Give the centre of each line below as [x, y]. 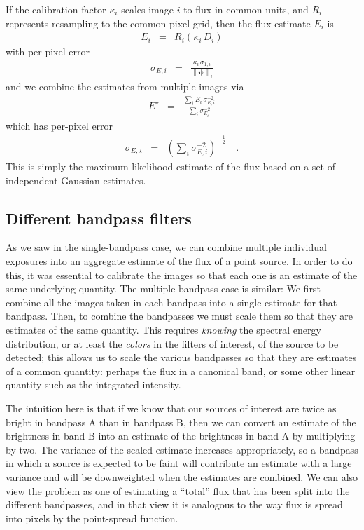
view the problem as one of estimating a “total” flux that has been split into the [178, 490]
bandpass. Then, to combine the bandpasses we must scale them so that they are [180, 316]
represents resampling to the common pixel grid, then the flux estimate [158, 23]
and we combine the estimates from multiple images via [125, 87]
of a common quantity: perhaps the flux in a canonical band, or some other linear [181, 371]
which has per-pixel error [59, 126]
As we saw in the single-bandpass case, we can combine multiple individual [166, 247]
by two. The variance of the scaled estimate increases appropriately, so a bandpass [182, 449]
